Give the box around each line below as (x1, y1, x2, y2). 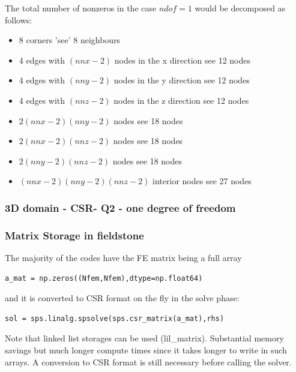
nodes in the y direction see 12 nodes (113, 74, 250, 86)
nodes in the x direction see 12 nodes (114, 53, 251, 66)
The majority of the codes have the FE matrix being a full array (5, 251, 242, 263)
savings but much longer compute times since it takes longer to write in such (5, 343, 287, 356)
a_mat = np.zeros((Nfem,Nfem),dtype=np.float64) (5, 274, 203, 283)
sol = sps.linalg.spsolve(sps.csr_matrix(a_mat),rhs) (5, 314, 225, 323)
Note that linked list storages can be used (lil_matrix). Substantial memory (5, 332, 284, 344)
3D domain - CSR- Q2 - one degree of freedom (5, 200, 236, 215)
